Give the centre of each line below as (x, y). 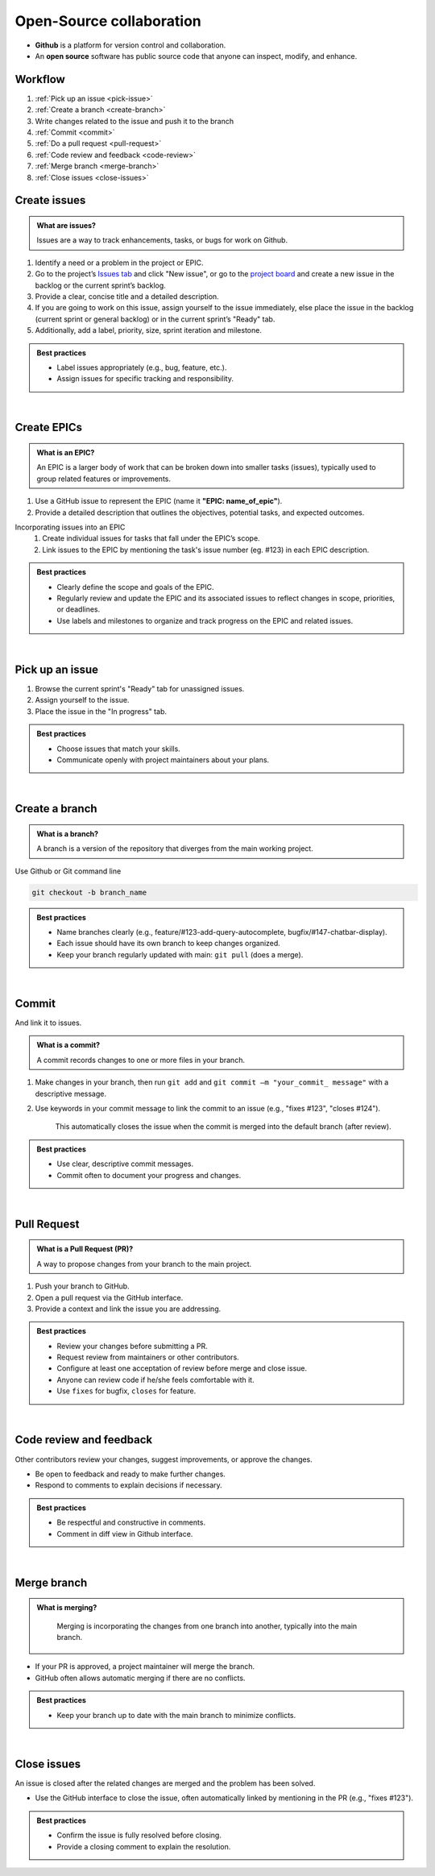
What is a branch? (68, 833)
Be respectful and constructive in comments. (131, 1522)
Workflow (40, 79)
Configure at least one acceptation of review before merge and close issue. (182, 1368)
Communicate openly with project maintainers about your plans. (163, 760)
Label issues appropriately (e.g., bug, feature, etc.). (142, 367)
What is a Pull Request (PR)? (85, 1249)
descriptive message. (71, 1094)
